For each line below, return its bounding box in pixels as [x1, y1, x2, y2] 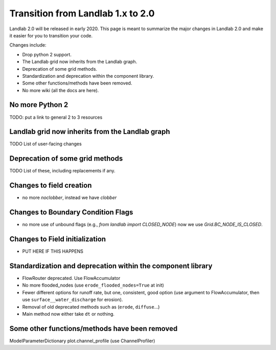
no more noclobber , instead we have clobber [22, 194, 117, 201]
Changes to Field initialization [9, 235, 106, 244]
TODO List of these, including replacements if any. [9, 168, 116, 174]
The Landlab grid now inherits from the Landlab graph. [22, 59, 137, 65]
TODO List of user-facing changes [9, 141, 82, 147]
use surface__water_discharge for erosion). [22, 297, 123, 303]
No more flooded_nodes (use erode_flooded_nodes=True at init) [22, 282, 165, 289]
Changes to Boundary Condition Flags [9, 208, 133, 217]
